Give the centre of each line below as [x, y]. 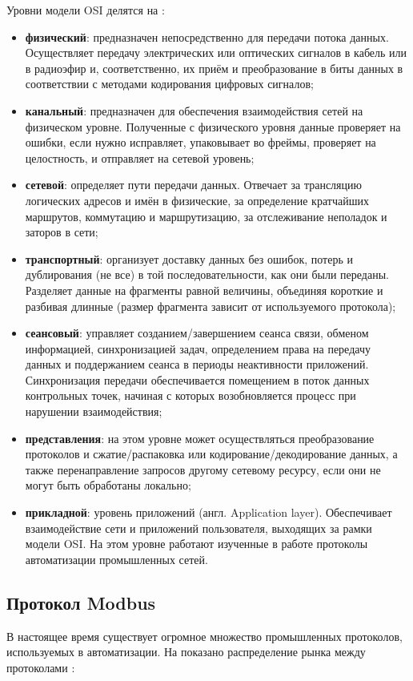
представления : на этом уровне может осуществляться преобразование [200, 438]
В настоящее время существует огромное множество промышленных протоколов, [204, 636]
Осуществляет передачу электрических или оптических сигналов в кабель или [216, 52]
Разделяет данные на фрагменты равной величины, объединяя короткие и [204, 290]
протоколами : [41, 667]
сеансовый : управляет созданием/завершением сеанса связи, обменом [197, 333]
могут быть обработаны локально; [108, 485]
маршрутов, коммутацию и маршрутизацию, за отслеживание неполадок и [206, 216]
